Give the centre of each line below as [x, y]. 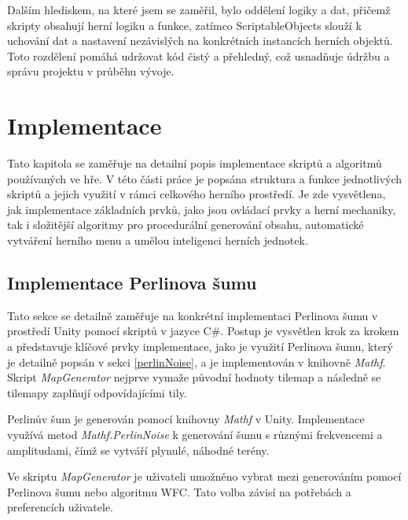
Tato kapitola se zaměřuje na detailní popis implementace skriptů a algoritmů [195, 163]
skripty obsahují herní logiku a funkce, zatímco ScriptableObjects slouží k [184, 25]
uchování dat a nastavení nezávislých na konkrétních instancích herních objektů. [200, 41]
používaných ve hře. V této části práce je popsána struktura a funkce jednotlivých [205, 178]
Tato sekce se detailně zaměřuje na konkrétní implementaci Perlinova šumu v [193, 315]
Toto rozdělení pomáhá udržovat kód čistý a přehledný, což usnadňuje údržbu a [198, 55]
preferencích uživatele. [61, 507]
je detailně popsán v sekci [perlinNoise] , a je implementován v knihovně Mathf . [197, 361]
